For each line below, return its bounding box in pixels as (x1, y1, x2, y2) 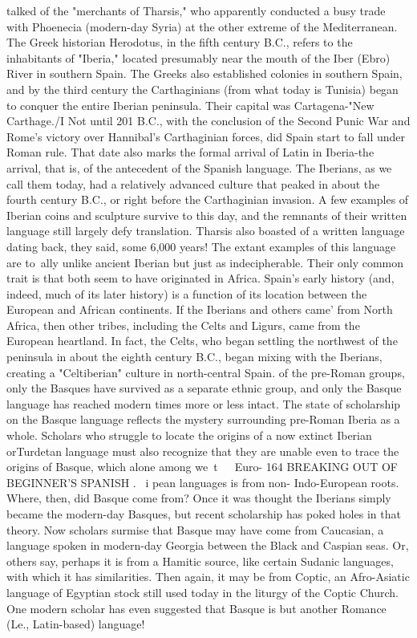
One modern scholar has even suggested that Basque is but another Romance (6, 599, 387, 616)
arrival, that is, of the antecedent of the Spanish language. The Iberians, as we (6, 159, 392, 176)
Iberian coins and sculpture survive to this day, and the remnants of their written (6, 206, 407, 223)
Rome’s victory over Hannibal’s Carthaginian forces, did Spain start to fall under (6, 128, 406, 144)
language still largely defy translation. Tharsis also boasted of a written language (6, 222, 405, 239)
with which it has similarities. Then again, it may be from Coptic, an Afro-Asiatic (6, 568, 410, 585)
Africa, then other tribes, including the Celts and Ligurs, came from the (6, 316, 360, 333)
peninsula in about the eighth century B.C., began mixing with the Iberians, (6, 348, 383, 365)
